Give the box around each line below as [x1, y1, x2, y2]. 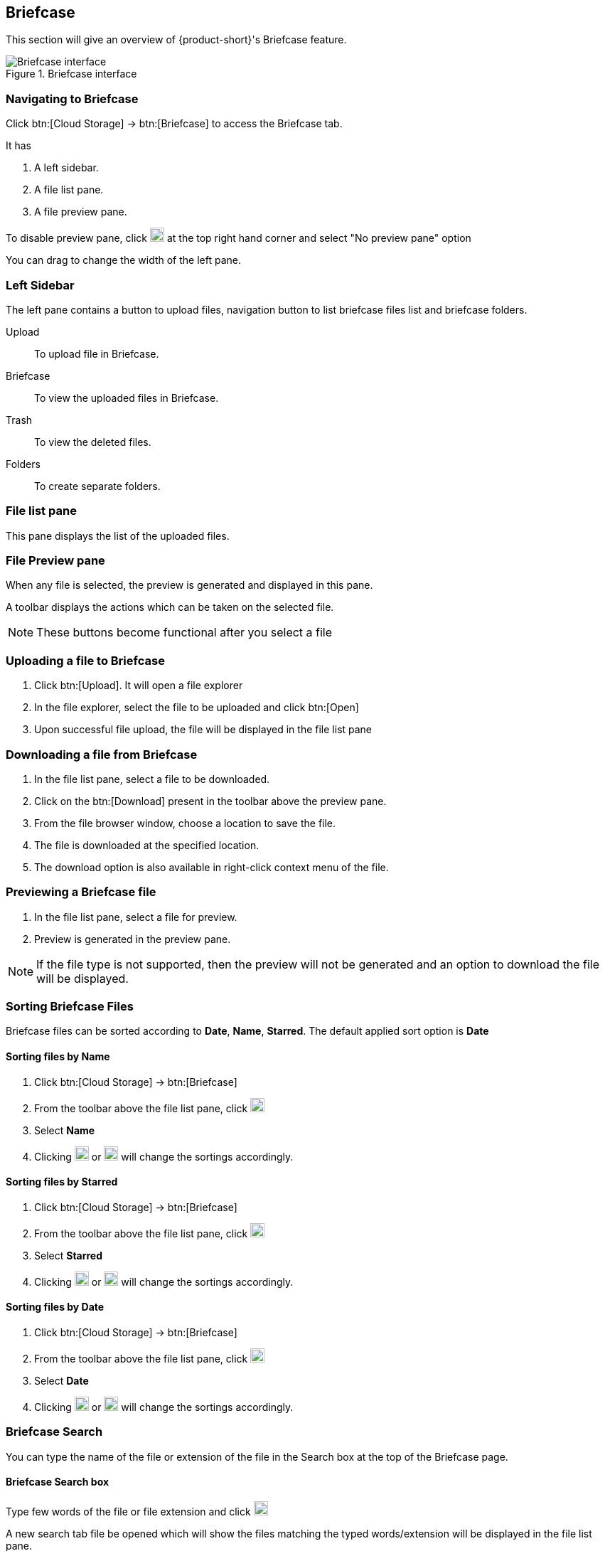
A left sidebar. [34, 161, 99, 174]
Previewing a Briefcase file [6, 885, 156, 900]
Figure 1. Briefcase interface [6, 68, 137, 80]
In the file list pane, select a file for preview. [34, 910, 237, 923]
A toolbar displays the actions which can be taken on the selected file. [6, 601, 334, 614]
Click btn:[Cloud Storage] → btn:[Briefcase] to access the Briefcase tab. [6, 117, 343, 130]
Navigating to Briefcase [6, 91, 139, 106]
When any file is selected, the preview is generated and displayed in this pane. [6, 579, 373, 592]
